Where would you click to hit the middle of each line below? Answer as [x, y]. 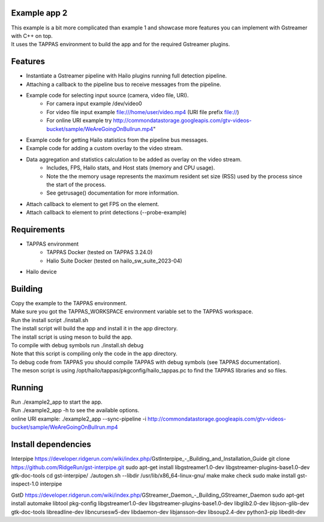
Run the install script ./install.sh [50, 320]
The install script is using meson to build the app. [72, 337]
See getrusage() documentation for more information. [113, 193]
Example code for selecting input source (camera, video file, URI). [107, 95]
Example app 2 [39, 13]
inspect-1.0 [25, 484]
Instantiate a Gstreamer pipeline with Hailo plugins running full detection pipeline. [127, 76]
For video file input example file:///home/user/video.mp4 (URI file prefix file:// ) [143, 112]
